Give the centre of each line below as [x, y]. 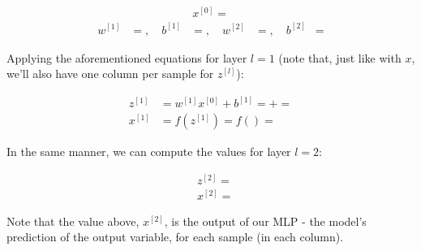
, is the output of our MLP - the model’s [265, 221]
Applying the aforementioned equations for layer [127, 57]
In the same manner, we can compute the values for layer [149, 151]
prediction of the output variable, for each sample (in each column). [175, 237]
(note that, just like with [340, 57]
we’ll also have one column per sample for [110, 74]
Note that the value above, [73, 221]
